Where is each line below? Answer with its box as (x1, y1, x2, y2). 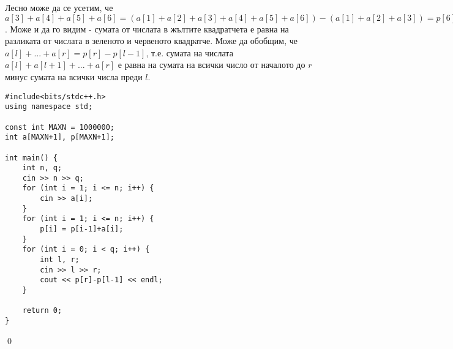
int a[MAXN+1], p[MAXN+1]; (5, 133, 114, 142)
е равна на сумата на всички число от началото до (118, 58, 305, 71)
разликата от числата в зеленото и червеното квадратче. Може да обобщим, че (5, 34, 298, 47)
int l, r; (40, 255, 80, 265)
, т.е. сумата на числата (146, 46, 233, 59)
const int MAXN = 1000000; (5, 122, 114, 132)
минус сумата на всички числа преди (5, 70, 143, 83)
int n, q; (22, 163, 62, 173)
